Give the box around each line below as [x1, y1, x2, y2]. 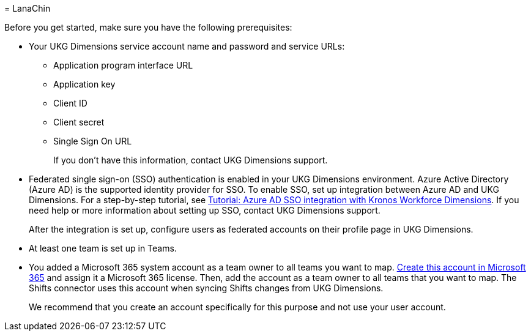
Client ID [53, 98, 87, 108]
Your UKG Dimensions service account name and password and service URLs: [29, 41, 345, 51]
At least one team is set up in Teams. [29, 243, 177, 253]
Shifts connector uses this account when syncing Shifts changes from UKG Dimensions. [29, 283, 384, 293]
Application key [53, 79, 116, 89]
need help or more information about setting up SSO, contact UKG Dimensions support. [29, 205, 381, 215]
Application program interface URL [53, 60, 193, 70]
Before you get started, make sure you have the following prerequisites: [4, 22, 292, 32]
